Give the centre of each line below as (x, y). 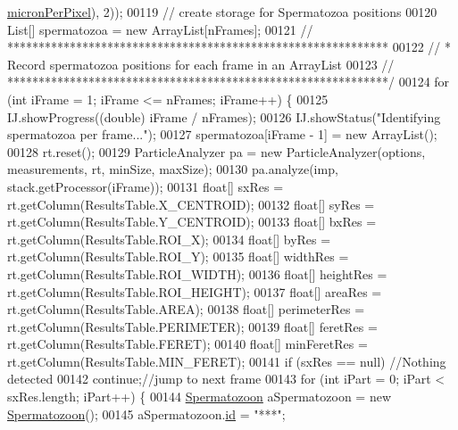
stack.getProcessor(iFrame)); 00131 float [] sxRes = (146, 186)
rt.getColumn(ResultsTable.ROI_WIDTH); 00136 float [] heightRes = (197, 273)
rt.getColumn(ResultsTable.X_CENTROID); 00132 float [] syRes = (191, 204)
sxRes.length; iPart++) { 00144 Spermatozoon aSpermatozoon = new (200, 397)
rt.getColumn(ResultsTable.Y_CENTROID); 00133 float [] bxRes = (192, 222)
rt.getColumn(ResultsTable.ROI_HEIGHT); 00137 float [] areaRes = (195, 291)
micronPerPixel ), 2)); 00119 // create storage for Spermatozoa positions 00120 (222, 12)
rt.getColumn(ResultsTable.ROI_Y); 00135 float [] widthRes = (178, 256)
